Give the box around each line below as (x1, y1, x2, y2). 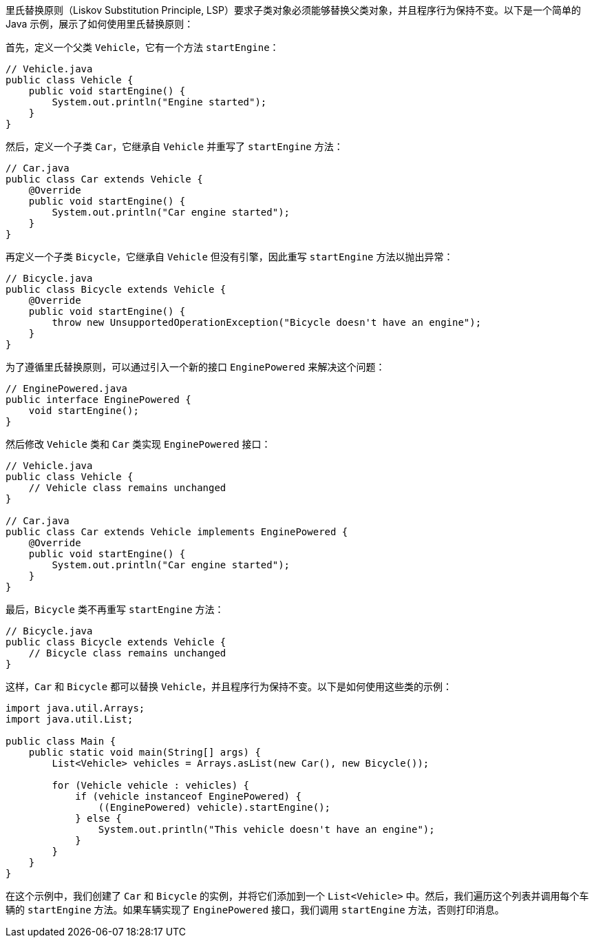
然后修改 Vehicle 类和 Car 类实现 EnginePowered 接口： (6, 438, 271, 450)
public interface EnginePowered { (6, 394, 191, 405)
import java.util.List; (6, 714, 134, 725)
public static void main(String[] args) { (28, 747, 261, 758)
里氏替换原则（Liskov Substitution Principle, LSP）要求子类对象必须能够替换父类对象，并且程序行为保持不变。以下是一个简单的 (6, 4, 581, 16)
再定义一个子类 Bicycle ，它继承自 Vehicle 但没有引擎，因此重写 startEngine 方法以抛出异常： (6, 251, 454, 262)
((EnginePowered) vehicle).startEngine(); (98, 802, 331, 813)
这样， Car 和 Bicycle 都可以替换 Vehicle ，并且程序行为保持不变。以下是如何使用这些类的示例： (6, 681, 453, 692)
